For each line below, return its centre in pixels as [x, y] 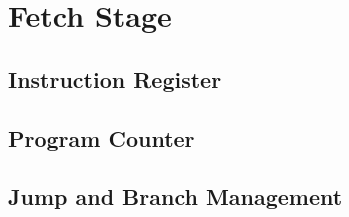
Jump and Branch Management [175, 196]
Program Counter [101, 137]
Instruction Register [115, 78]
